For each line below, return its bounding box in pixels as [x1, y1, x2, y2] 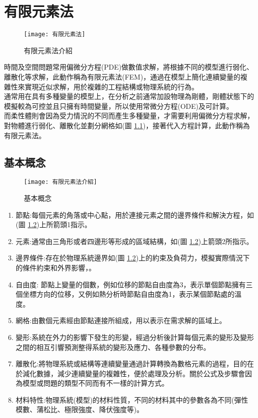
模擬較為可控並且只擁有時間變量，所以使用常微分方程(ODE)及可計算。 [4, 100, 234, 111]
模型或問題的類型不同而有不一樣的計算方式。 [22, 378, 169, 388]
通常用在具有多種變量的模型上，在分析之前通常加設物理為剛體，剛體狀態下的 [4, 91, 254, 101]
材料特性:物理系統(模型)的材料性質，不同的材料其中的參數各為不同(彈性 [15, 394, 249, 405]
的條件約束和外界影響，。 [15, 262, 96, 272]
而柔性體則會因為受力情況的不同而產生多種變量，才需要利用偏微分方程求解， [4, 110, 254, 121]
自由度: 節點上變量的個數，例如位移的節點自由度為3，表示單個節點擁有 [15, 279, 246, 289]
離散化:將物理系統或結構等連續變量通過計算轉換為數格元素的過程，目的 [15, 358, 247, 369]
